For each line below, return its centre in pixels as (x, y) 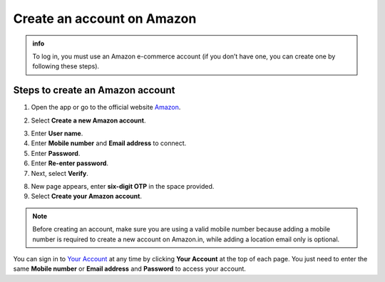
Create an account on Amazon (105, 19)
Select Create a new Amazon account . (88, 120)
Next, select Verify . (60, 173)
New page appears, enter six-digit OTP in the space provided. (123, 186)
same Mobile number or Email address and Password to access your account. (129, 269)
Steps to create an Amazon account (94, 90)
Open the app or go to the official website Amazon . (106, 108)
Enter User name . (57, 134)
